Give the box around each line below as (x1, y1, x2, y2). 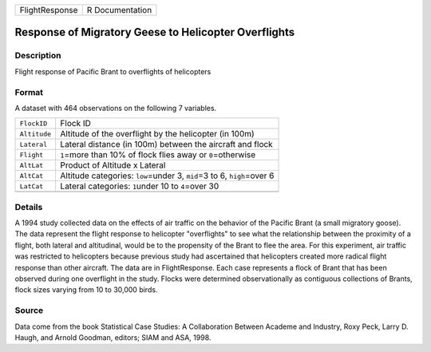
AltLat (19, 160, 44, 169)
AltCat (19, 172, 44, 180)
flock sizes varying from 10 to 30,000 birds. (14, 285, 158, 295)
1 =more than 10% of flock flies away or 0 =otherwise (60, 149, 256, 160)
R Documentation (86, 5, 152, 15)
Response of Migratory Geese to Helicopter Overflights (14, 26, 295, 39)
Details (14, 201, 43, 212)
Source (14, 305, 44, 316)
